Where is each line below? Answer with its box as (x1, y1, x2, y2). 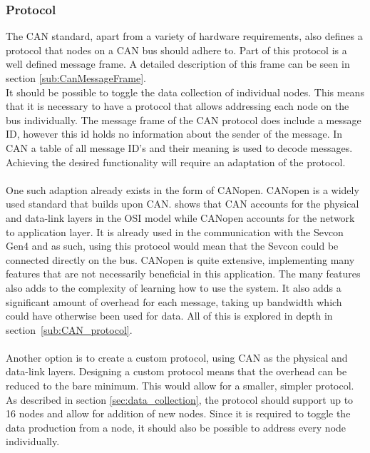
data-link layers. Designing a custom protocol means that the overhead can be (6, 364, 347, 379)
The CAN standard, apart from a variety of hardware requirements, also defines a (6, 29, 363, 44)
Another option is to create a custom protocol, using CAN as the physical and (6, 350, 348, 365)
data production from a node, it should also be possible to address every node (6, 419, 346, 434)
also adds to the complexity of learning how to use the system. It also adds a (6, 280, 341, 295)
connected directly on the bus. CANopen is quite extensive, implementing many (6, 252, 355, 267)
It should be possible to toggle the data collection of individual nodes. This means (6, 84, 364, 99)
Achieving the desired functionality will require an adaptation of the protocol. (6, 154, 346, 169)
